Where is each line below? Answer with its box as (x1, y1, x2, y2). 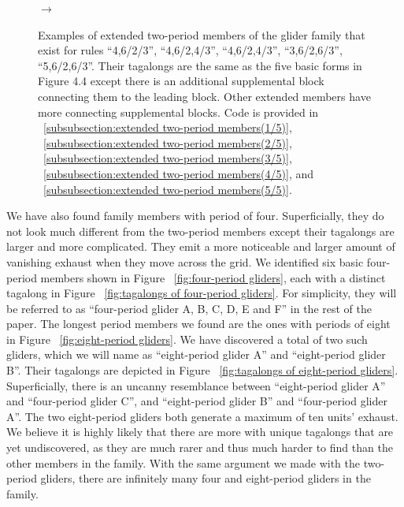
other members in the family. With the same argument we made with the (6, 454, 361, 471)
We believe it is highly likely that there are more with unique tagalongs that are (6, 423, 394, 440)
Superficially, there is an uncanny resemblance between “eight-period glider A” (6, 377, 386, 393)
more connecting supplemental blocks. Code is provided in (38, 103, 319, 120)
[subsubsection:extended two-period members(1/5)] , (43, 119, 292, 136)
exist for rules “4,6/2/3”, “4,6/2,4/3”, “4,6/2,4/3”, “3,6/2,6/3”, (38, 42, 343, 58)
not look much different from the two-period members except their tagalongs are (6, 222, 395, 239)
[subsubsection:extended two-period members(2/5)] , (43, 134, 292, 151)
